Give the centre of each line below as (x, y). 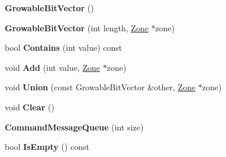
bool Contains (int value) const (64, 48)
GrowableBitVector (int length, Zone (77, 27)
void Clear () (30, 107)
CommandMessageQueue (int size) (74, 127)
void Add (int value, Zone (53, 67)
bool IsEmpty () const (47, 147)
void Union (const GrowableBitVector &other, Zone (100, 87)
